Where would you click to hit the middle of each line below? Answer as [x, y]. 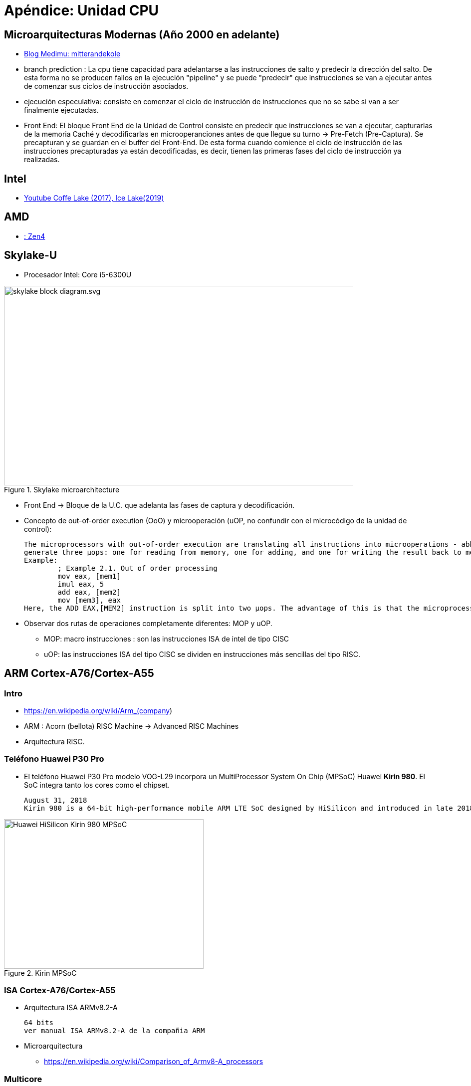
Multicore [23, 1079]
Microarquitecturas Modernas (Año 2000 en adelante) [142, 34]
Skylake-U [31, 255]
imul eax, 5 [81, 584]
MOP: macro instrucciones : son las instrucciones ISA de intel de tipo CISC [167, 639]
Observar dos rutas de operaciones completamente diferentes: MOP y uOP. [148, 623]
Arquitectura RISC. [54, 741]
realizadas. [42, 160]
